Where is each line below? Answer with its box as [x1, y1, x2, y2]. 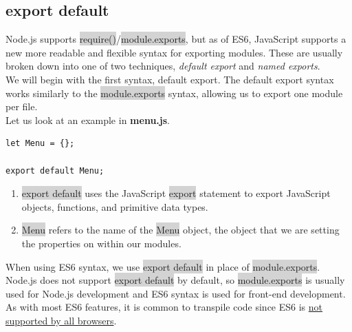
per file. [5, 99, 38, 114]
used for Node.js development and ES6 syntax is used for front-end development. [5, 286, 346, 300]
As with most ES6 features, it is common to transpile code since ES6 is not [5, 300, 323, 314]
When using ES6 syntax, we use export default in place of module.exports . [5, 259, 320, 273]
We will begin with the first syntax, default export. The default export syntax [5, 72, 334, 86]
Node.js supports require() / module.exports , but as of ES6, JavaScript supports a [5, 32, 346, 46]
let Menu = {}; [5, 138, 75, 149]
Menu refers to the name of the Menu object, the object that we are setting [21, 222, 340, 237]
